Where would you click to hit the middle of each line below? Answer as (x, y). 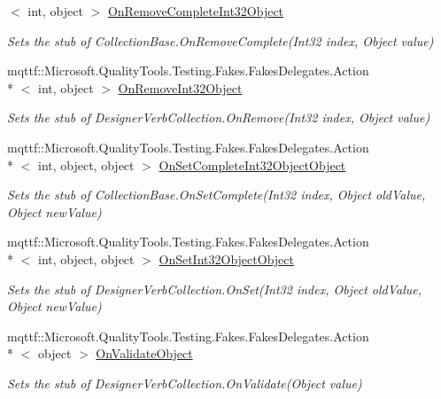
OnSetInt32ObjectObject (226, 258)
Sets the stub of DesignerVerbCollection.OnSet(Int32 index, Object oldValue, (215, 289)
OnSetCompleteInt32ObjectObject (252, 164)
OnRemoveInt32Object (180, 87)
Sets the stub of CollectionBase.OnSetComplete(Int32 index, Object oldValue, (217, 195)
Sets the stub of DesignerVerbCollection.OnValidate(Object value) (185, 383)
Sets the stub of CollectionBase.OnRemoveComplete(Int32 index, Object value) (220, 40)
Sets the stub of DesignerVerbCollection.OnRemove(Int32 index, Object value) (219, 117)
